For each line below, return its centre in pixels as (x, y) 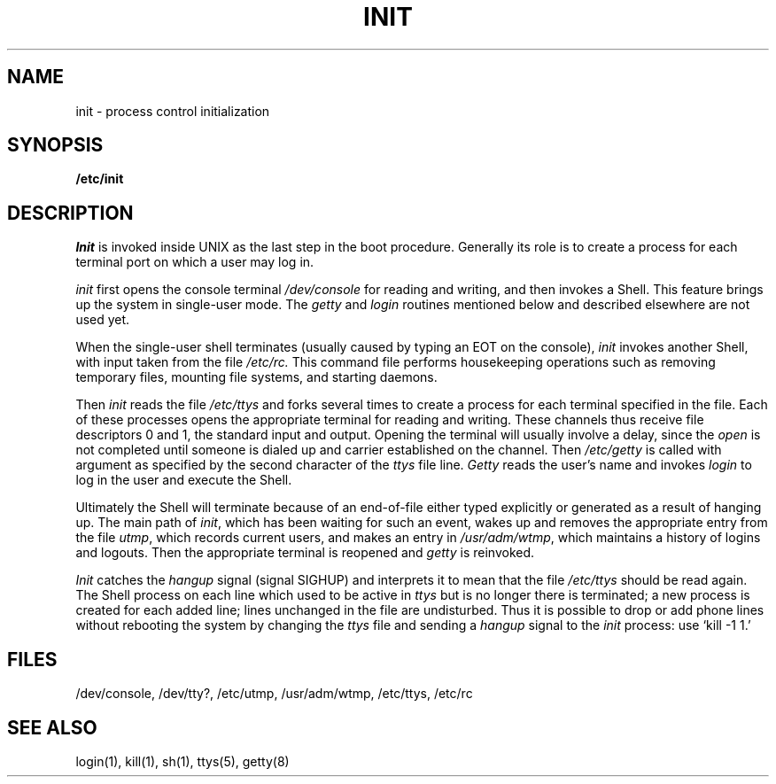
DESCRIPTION (70, 213)
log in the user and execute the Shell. (184, 480)
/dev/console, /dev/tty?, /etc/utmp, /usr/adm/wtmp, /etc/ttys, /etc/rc (274, 694)
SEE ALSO (52, 727)
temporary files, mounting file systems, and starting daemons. (256, 377)
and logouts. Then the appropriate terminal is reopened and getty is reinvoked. (305, 553)
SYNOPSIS (55, 145)
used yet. (103, 320)
